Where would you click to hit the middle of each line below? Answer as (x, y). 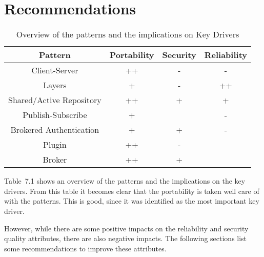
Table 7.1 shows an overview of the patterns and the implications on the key (125, 181)
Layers (55, 85)
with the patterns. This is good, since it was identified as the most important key (132, 201)
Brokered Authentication (55, 130)
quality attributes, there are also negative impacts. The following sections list (126, 238)
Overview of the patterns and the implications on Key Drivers (128, 34)
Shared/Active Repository (55, 100)
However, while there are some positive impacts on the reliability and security (126, 228)
